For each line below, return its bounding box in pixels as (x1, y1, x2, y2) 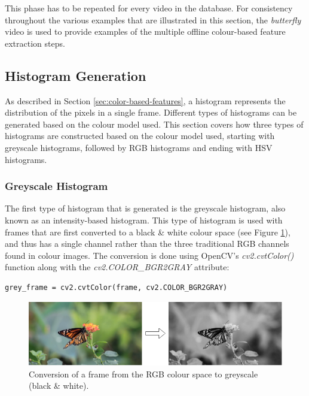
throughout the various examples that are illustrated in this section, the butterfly (5, 13, 301, 26)
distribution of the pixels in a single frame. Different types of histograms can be (5, 106, 297, 119)
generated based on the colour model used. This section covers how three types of (5, 117, 304, 130)
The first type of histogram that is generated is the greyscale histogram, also (5, 202, 286, 214)
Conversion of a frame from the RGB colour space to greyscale (29, 367, 258, 380)
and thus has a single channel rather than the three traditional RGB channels (5, 237, 289, 250)
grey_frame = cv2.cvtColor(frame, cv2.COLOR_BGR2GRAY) (5, 283, 228, 292)
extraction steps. (5, 37, 65, 49)
